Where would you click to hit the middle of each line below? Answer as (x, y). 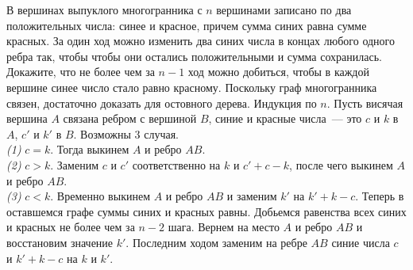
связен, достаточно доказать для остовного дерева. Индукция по (162, 103)
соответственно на (176, 164)
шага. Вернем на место (224, 227)
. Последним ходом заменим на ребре (216, 242)
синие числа (361, 242)
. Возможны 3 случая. (126, 133)
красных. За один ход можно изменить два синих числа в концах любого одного (201, 41)
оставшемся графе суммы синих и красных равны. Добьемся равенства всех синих (206, 211)
